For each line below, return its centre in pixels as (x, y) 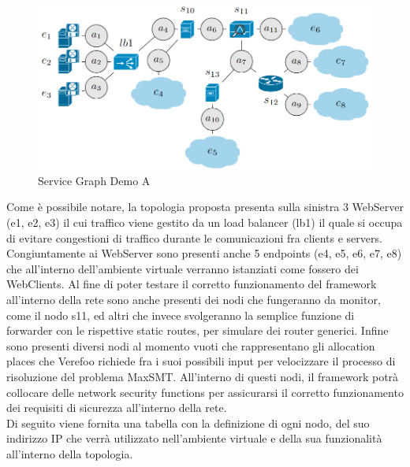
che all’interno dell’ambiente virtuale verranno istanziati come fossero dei (183, 268)
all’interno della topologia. (70, 453)
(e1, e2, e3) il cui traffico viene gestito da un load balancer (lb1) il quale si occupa (205, 222)
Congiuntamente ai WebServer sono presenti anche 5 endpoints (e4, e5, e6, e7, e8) (204, 253)
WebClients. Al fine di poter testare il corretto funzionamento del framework (192, 284)
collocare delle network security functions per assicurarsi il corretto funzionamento (205, 392)
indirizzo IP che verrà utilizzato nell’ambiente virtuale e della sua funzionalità (194, 438)
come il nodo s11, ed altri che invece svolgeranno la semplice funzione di (181, 315)
